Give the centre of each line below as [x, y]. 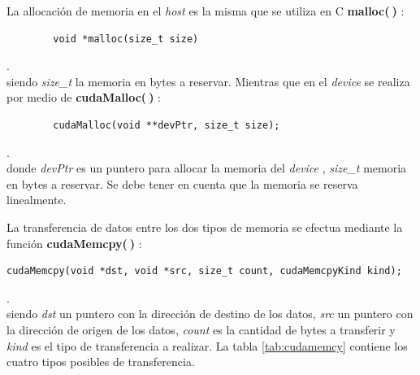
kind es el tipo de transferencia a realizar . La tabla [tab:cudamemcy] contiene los [207, 345]
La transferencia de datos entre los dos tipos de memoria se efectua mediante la [205, 227]
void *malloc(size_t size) [126, 39]
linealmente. [37, 200]
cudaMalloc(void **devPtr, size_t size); [167, 125]
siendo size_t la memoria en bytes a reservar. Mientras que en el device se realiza [208, 81]
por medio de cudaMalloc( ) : [84, 97]
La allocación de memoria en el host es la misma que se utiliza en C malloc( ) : [206, 11]
